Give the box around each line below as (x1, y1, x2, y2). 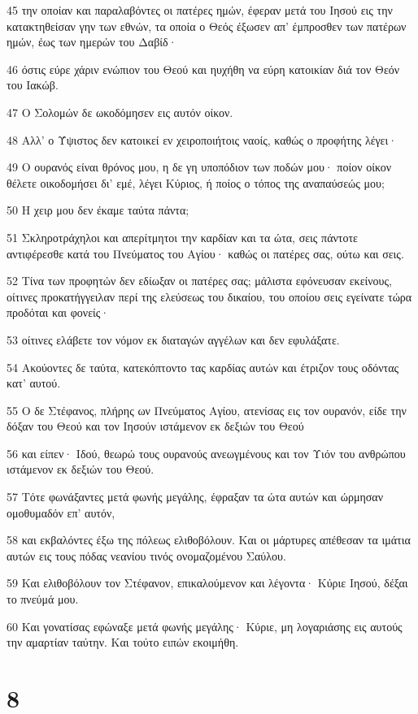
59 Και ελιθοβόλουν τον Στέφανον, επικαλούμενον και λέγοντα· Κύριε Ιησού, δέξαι (7, 574, 408, 591)
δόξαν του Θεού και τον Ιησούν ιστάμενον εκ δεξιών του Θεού (7, 418, 304, 435)
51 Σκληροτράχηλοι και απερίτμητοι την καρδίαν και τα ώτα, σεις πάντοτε (7, 228, 358, 245)
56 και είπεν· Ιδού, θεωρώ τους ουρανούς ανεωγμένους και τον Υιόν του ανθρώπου (7, 444, 406, 461)
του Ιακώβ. (7, 76, 59, 93)
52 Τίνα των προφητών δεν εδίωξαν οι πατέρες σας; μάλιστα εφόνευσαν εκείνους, (7, 272, 392, 289)
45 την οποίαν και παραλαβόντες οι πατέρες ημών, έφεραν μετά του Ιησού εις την (7, 2, 393, 18)
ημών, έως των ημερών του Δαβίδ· (7, 33, 177, 50)
